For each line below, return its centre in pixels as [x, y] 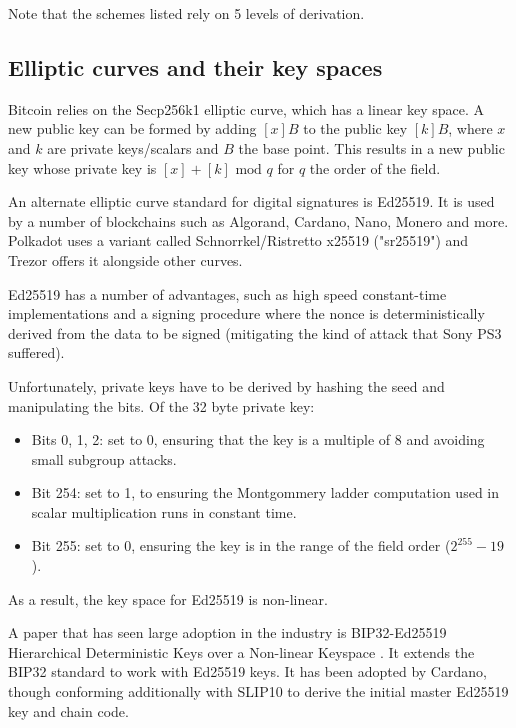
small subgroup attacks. [104, 458]
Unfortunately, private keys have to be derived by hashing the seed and [226, 385]
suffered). [36, 352]
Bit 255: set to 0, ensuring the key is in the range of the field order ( [241, 545]
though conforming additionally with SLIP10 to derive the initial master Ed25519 [258, 691]
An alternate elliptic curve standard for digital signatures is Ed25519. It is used [251, 201]
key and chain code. [68, 710]
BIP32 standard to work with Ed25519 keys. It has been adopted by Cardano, [247, 671]
